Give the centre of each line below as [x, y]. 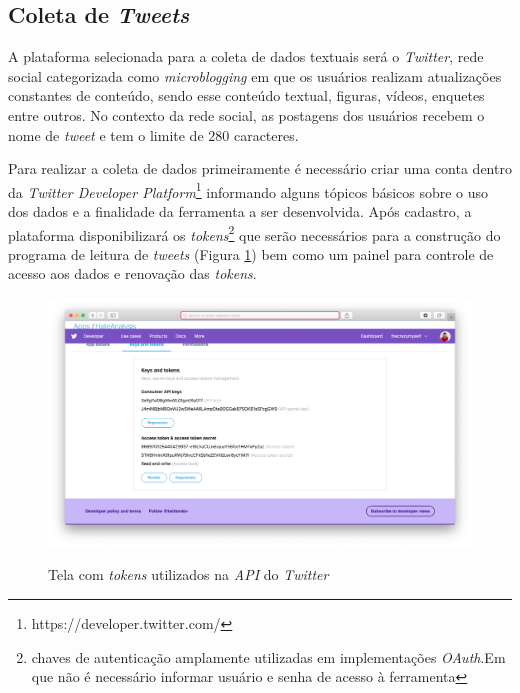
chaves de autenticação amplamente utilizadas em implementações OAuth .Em [268, 656]
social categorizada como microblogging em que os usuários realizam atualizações [255, 75]
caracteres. [266, 134]
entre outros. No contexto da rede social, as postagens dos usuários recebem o [246, 114]
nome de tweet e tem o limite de [106, 134]
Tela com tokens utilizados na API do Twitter [188, 574]
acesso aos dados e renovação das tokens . [132, 273]
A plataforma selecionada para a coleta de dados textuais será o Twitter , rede [246, 56]
